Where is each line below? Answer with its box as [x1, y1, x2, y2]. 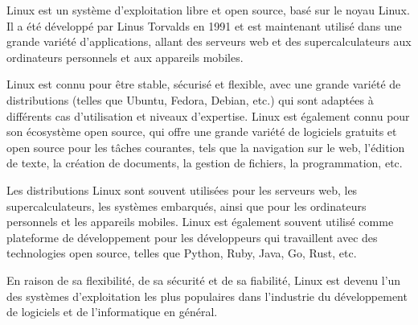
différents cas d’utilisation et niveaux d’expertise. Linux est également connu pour [6, 107, 410, 124]
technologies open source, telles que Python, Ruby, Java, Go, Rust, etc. [6, 245, 357, 261]
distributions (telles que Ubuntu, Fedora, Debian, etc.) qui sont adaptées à [6, 91, 374, 108]
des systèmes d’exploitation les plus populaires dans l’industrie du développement [6, 287, 408, 304]
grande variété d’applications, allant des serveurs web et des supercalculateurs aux [6, 33, 412, 50]
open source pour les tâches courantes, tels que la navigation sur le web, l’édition [6, 138, 405, 155]
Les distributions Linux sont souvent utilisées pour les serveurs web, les [6, 181, 358, 198]
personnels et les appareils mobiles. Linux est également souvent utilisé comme [6, 213, 394, 230]
